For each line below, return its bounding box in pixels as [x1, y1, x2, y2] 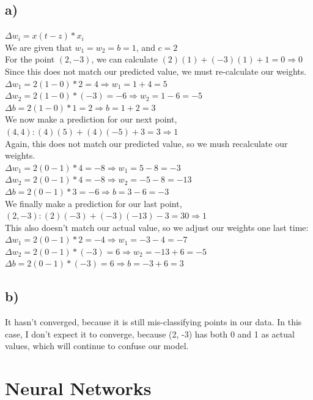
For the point [5, 53, 55, 66]
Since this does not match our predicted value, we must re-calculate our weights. [5, 64, 307, 77]
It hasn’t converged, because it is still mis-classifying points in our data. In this [5, 315, 302, 328]
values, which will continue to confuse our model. [5, 339, 189, 352]
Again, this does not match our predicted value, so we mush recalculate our [5, 137, 288, 149]
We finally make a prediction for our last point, [5, 197, 182, 209]
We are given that [5, 40, 72, 53]
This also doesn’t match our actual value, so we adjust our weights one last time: [5, 221, 309, 233]
